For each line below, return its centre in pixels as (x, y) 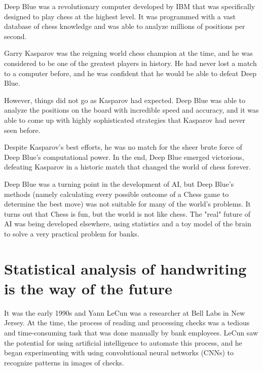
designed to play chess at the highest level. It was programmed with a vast (120, 16)
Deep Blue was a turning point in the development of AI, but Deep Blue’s (119, 183)
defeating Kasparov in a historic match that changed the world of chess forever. (127, 167)
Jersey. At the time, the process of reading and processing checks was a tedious (127, 323)
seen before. (22, 130)
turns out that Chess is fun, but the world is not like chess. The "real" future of (127, 213)
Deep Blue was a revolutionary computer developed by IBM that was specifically (130, 6)
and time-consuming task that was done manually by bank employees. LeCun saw (131, 332)
